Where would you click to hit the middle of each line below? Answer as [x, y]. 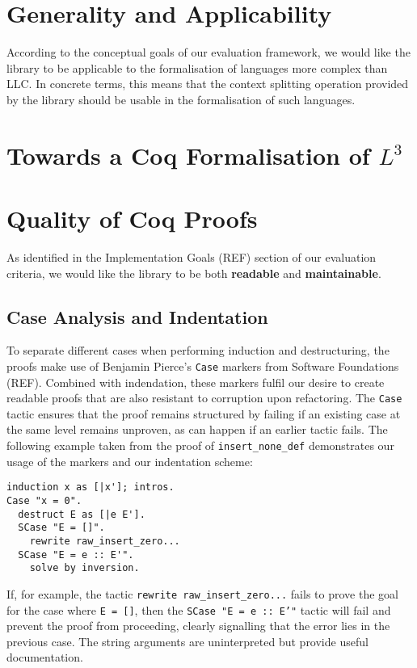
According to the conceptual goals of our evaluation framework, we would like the [208, 52]
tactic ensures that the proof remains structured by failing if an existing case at [204, 413]
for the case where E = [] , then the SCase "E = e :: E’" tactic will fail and [199, 609]
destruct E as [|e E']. [82, 514]
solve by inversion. [84, 568]
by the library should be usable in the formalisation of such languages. [181, 99]
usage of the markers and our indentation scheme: [130, 461]
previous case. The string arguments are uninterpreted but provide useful [187, 641]
